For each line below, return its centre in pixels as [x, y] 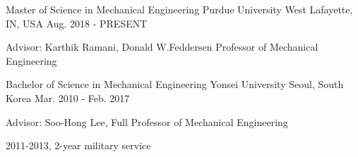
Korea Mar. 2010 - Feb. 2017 [68, 98]
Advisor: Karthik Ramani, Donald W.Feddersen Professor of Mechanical [162, 47]
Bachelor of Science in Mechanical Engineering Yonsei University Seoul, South [175, 84]
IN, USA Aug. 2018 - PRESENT [77, 23]
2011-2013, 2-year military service [78, 145]
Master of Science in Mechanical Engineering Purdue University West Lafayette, [179, 9]
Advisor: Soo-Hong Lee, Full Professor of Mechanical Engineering [147, 121]
